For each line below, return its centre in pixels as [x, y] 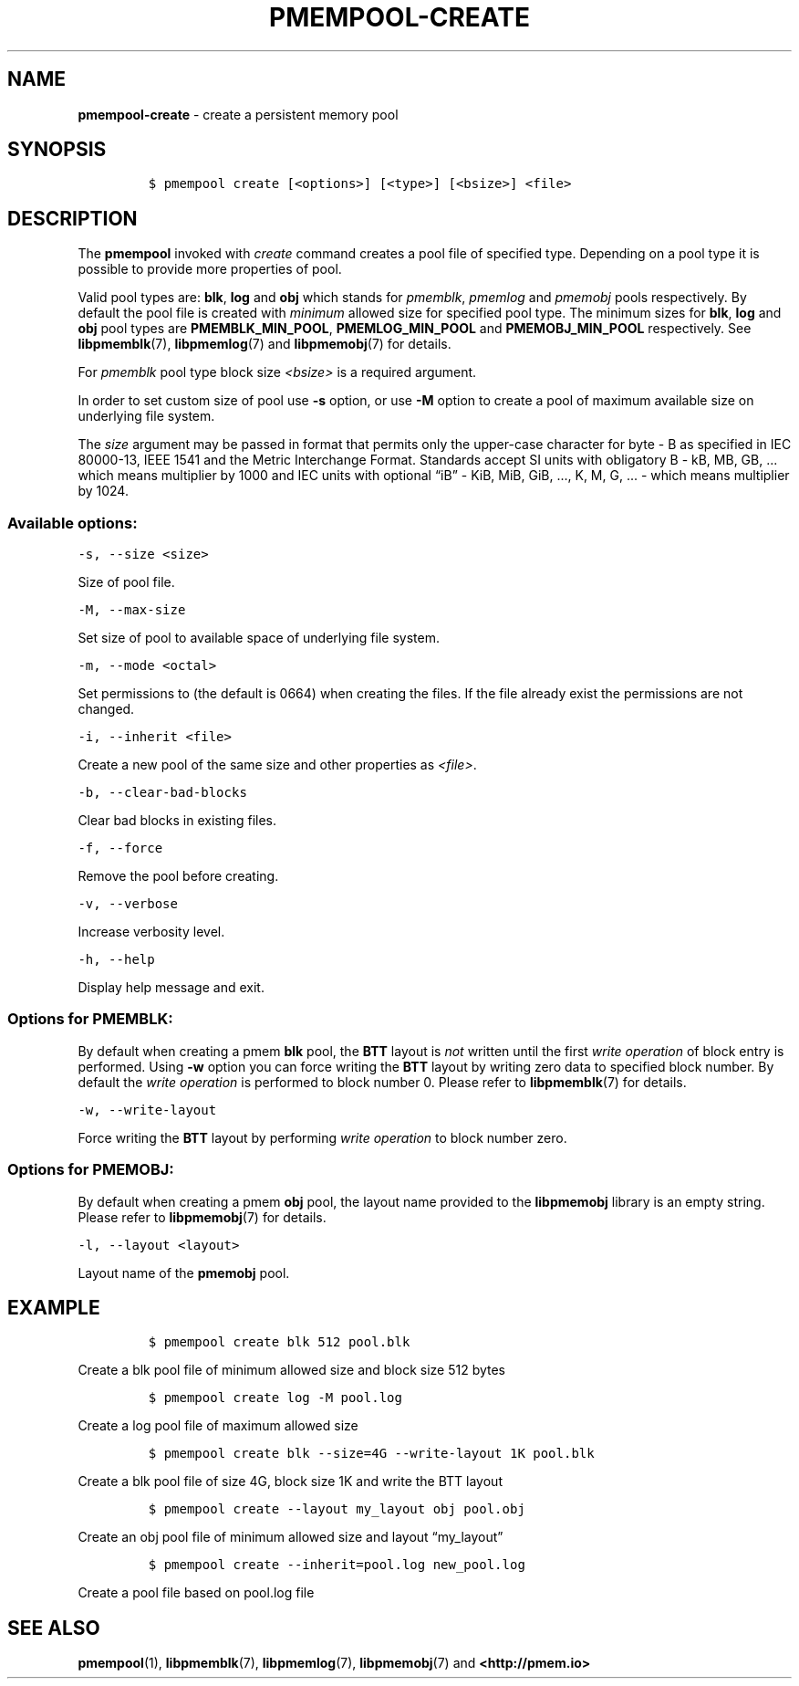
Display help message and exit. [171, 988]
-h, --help [116, 960]
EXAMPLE [54, 1307]
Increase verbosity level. [151, 932]
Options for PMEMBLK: [90, 1019]
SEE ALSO [54, 1628]
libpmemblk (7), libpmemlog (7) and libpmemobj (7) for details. [265, 344]
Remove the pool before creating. [178, 876]
